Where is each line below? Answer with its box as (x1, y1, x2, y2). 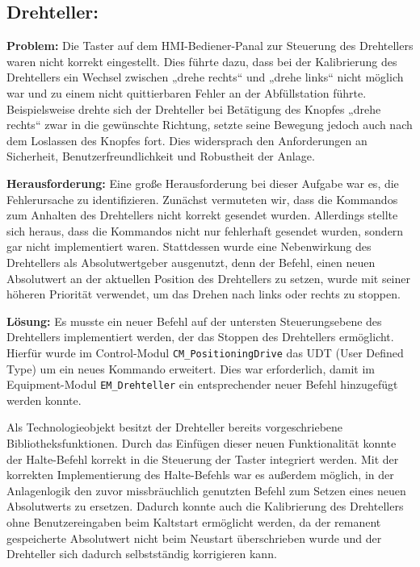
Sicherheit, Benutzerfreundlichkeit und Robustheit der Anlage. (6, 148, 315, 165)
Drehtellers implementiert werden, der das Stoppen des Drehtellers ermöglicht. (6, 328, 394, 345)
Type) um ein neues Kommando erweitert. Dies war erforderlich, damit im (6, 360, 375, 377)
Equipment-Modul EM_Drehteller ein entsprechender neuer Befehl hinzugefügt (6, 376, 398, 393)
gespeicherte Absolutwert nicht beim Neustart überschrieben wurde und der (6, 529, 382, 546)
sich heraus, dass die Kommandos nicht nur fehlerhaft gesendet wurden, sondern (6, 222, 404, 239)
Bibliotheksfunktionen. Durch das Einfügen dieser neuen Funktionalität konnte (6, 434, 397, 451)
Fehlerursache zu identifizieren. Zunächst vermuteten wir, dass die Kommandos (6, 190, 398, 207)
